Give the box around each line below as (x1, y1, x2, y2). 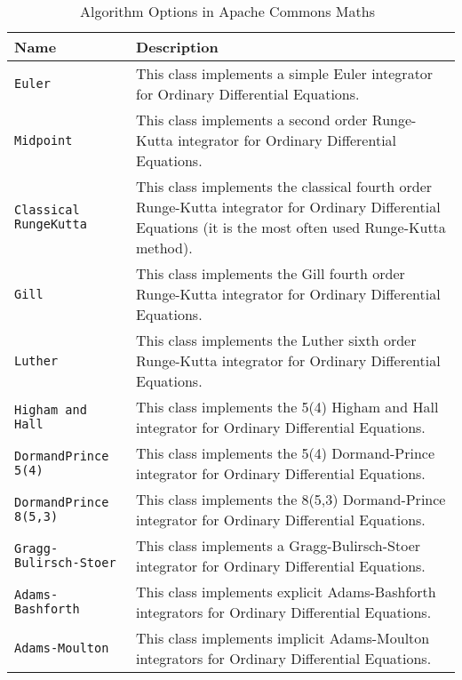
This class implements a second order (136, 109, 368, 130)
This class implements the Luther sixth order (136, 330, 417, 350)
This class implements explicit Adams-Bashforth (136, 581, 436, 602)
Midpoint (14, 132, 73, 148)
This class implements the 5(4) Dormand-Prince (136, 443, 435, 463)
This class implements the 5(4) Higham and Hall (136, 396, 439, 417)
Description (136, 36, 219, 57)
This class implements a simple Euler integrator (136, 63, 434, 84)
